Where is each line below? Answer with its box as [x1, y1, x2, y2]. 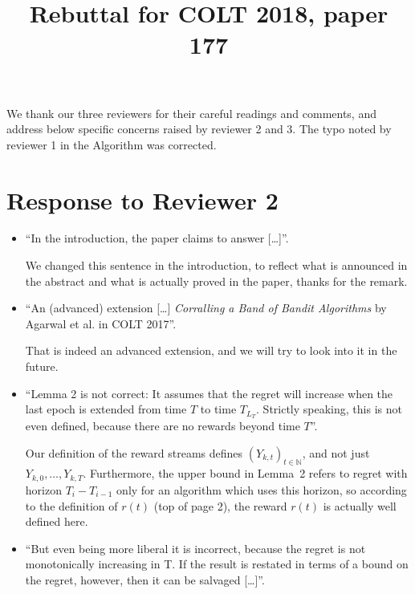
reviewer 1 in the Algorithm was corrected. [6, 136, 217, 153]
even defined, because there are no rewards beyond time [25, 417, 300, 434]
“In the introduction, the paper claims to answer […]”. [25, 230, 289, 246]
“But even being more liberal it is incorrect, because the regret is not [25, 539, 366, 556]
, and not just [302, 444, 370, 461]
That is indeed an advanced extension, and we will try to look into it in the [25, 342, 397, 359]
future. [25, 358, 59, 375]
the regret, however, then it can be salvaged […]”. [25, 571, 265, 588]
